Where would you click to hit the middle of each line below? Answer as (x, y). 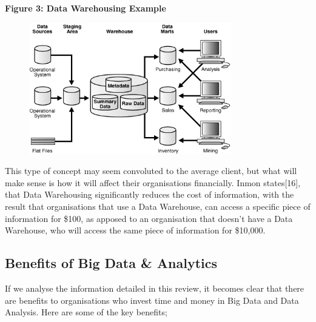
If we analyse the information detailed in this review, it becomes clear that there (155, 288)
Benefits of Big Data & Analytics (111, 263)
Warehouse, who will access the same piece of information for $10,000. (135, 230)
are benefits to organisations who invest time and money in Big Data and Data (152, 300)
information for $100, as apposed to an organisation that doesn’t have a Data (149, 218)
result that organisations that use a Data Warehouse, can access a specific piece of (158, 206)
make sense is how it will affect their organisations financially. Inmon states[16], (153, 182)
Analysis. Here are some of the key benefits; (86, 312)
